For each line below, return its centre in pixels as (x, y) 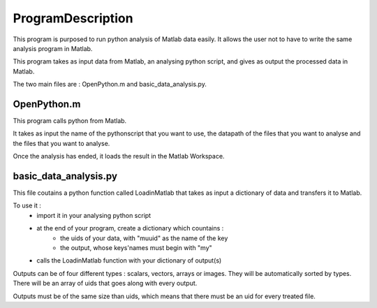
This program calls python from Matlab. (70, 121)
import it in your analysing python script (94, 215)
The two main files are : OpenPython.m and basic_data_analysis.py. (110, 85)
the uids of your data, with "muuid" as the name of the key (144, 238)
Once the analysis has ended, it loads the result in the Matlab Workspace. (119, 156)
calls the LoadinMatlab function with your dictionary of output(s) (129, 261)
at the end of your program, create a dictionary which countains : (130, 228)
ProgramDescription (73, 18)
